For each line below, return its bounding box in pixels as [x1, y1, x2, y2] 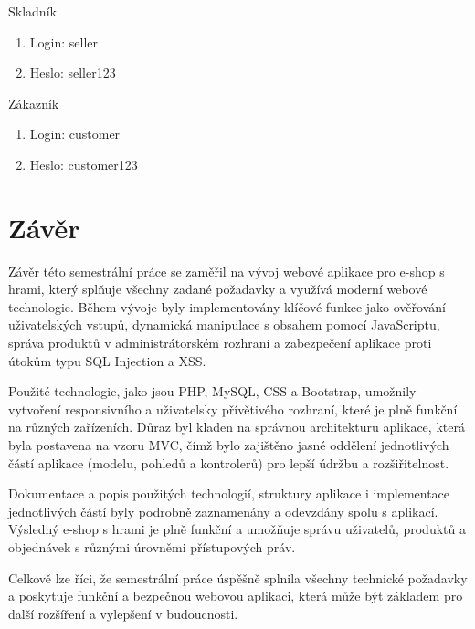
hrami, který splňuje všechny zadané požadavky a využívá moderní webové [8, 279, 427, 299]
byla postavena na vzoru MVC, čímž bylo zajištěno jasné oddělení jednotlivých [8, 435, 449, 455]
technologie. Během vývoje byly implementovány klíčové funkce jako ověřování [8, 297, 446, 316]
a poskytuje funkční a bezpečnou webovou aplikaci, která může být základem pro [8, 586, 463, 605]
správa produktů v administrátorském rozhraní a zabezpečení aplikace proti [8, 333, 432, 352]
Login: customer [29, 124, 121, 143]
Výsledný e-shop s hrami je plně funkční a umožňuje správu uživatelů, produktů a [8, 519, 466, 539]
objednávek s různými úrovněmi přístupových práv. [8, 538, 296, 556]
